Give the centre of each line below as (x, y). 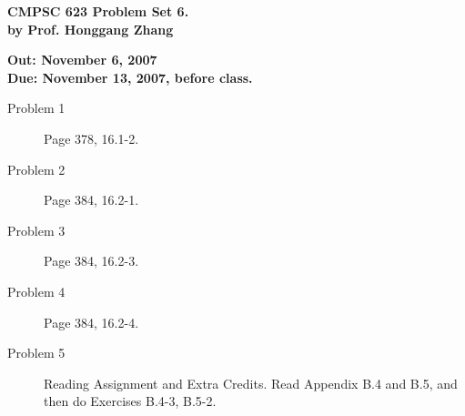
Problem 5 (36, 353)
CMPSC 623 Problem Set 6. (98, 11)
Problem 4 (36, 291)
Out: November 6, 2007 (82, 60)
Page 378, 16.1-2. (91, 138)
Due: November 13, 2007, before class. (130, 77)
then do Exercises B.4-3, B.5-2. (130, 401)
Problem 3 (36, 230)
